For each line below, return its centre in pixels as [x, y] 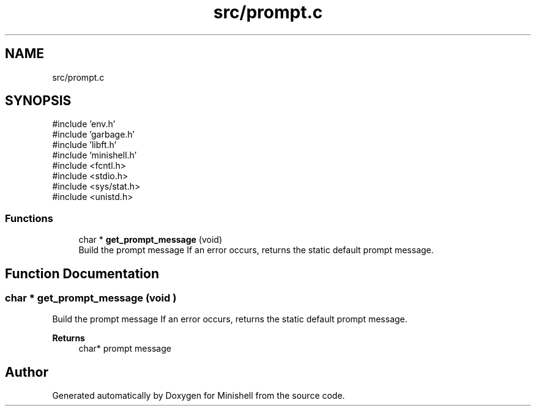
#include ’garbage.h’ [93, 135]
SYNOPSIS [38, 101]
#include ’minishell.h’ [95, 155]
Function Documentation [82, 273]
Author [27, 372]
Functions [29, 218]
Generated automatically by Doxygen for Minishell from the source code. [199, 396]
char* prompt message [125, 349]
